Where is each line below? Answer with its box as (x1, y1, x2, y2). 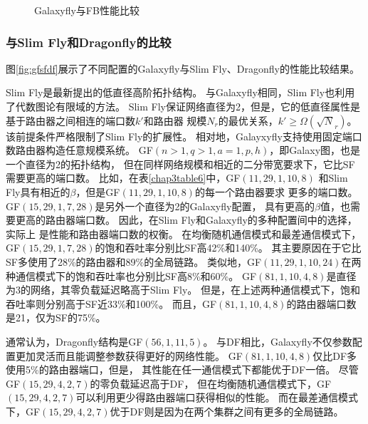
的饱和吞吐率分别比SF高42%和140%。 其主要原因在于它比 (95, 240, 362, 255)
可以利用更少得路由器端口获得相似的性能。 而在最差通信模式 (75, 390, 359, 405)
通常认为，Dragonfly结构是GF (6, 333, 143, 348)
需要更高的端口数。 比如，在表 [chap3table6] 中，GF (6, 170, 241, 185)
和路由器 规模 (143, 113, 207, 128)
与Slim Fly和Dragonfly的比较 (6, 33, 172, 51)
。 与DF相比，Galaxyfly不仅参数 (203, 333, 352, 348)
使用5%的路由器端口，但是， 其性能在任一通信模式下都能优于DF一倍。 (6, 362, 336, 377)
